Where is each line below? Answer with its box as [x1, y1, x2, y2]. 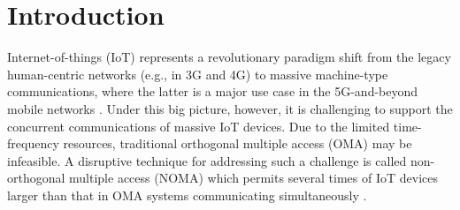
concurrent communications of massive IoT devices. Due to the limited [7, 116, 390, 135]
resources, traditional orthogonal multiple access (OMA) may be [63, 134, 412, 153]
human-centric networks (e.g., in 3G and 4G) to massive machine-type [7, 64, 388, 83]
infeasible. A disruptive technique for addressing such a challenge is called [7, 151, 407, 169]
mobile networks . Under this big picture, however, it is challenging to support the [7, 99, 453, 117]
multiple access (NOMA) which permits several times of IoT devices [69, 169, 439, 187]
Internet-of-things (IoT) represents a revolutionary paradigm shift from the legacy [7, 48, 451, 66]
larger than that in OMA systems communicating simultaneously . [7, 185, 367, 204]
